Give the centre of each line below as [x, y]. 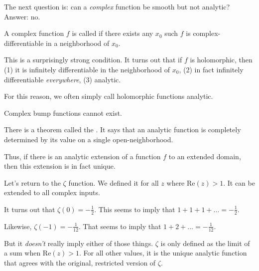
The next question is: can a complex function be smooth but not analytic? [117, 6]
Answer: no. [22, 16]
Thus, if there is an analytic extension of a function [82, 156]
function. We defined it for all [114, 182]
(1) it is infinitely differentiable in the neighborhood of [87, 69]
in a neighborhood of [78, 43]
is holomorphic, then [221, 60]
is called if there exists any [113, 33]
